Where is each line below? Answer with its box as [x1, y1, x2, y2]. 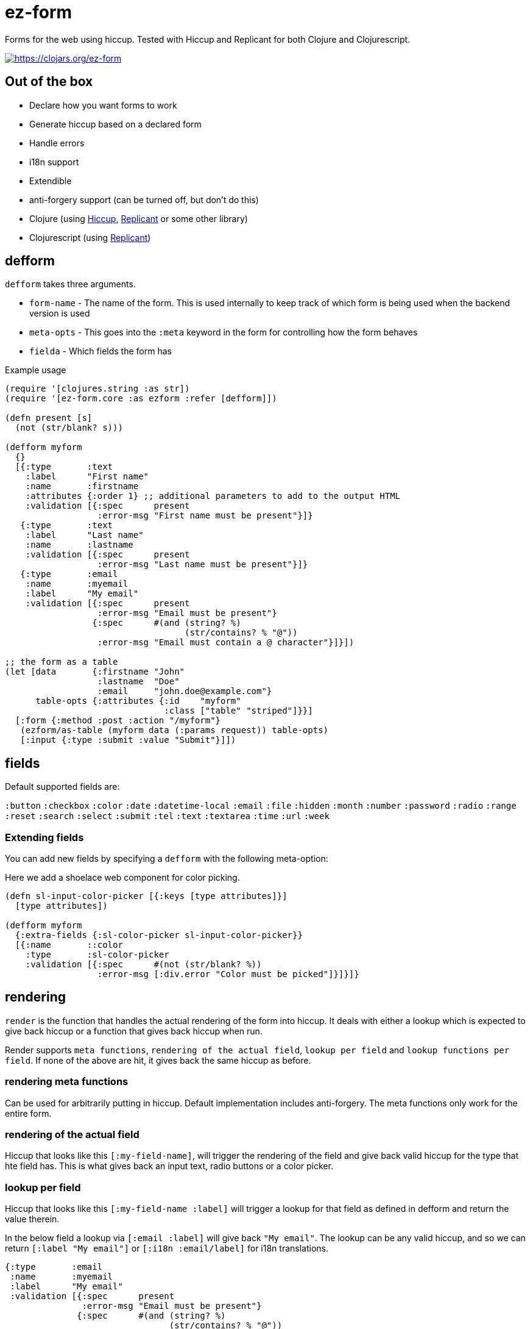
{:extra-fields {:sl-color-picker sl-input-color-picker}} [15, 930, 303, 940]
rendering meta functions [5, 1075, 129, 1088]
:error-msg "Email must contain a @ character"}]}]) [97, 637, 355, 648]
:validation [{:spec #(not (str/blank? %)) [25, 959, 262, 970]
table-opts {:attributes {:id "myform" [35, 696, 241, 706]
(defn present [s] [5, 413, 93, 423]
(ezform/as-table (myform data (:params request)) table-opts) [20, 725, 329, 736]
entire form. [5, 1108, 52, 1119]
